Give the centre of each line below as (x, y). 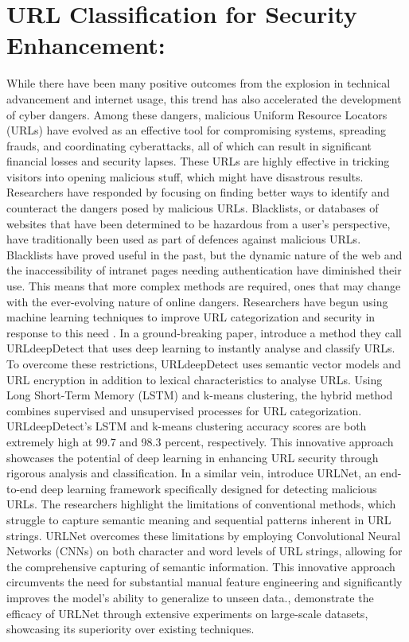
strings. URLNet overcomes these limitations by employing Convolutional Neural (204, 535)
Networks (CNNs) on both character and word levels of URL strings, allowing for (204, 551)
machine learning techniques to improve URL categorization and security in (191, 317)
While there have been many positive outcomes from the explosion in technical (199, 83)
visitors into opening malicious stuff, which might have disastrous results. (185, 176)
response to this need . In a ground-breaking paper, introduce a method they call (204, 332)
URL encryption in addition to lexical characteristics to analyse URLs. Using (195, 379)
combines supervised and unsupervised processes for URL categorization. (184, 410)
